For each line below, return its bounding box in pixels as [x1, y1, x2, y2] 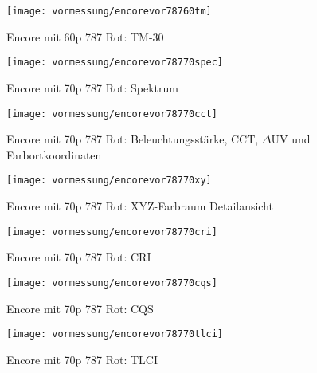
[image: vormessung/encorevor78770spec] [6, 57, 224, 69]
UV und [271, 131, 311, 147]
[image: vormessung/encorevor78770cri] [6, 226, 217, 238]
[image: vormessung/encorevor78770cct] [6, 108, 217, 120]
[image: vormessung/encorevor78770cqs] [6, 277, 217, 289]
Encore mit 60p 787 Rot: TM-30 [6, 28, 164, 45]
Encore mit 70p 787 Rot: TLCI [6, 351, 158, 367]
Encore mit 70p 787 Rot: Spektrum [6, 79, 178, 96]
